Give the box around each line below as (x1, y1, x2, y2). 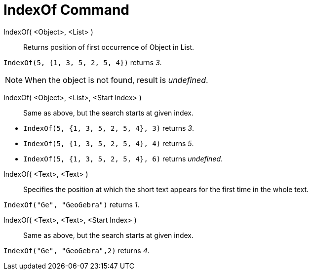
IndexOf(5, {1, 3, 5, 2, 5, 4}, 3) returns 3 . (23, 123, 194, 132)
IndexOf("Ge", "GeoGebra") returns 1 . (3, 200, 140, 209)
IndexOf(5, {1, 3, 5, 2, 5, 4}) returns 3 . (3, 58, 162, 67)
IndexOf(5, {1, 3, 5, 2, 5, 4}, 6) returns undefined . (23, 154, 223, 163)
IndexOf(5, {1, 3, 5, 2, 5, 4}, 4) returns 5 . (23, 139, 194, 148)
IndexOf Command (3, 1, 129, 18)
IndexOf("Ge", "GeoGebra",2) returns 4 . (3, 246, 150, 255)
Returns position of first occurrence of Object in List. (23, 42, 194, 51)
